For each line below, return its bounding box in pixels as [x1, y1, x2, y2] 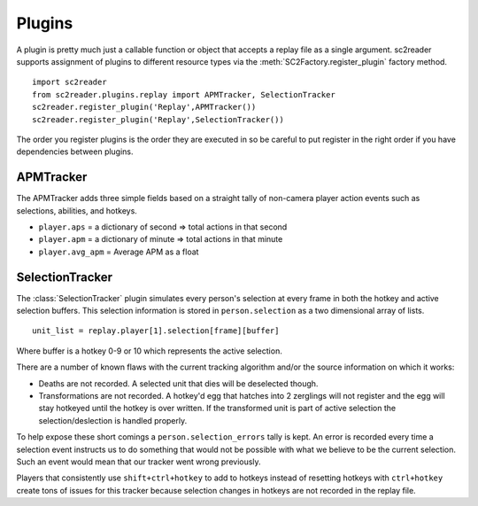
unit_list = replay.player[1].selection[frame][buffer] [32, 326, 280, 336]
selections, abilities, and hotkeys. [16, 205, 137, 216]
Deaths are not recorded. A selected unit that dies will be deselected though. [38, 378, 319, 389]
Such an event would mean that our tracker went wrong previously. [16, 456, 261, 467]
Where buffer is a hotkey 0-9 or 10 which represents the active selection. [16, 346, 282, 356]
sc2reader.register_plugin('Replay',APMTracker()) [32, 102, 257, 113]
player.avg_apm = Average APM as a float [38, 246, 199, 257]
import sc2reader [32, 77, 107, 88]
